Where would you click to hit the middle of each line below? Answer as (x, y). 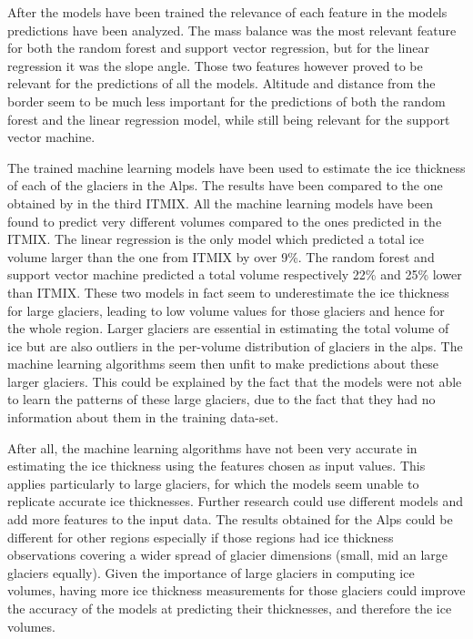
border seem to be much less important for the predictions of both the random (226, 101)
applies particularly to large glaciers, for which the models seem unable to (213, 483)
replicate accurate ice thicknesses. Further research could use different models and (235, 501)
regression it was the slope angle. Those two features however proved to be (215, 65)
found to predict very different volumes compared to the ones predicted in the (225, 221)
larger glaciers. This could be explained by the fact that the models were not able (235, 381)
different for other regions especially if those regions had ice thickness (201, 537)
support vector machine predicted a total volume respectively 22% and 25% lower (235, 274)
